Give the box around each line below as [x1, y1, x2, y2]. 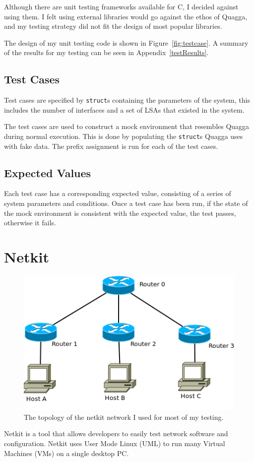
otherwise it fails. [4, 217, 56, 228]
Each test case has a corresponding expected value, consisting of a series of [4, 188, 231, 198]
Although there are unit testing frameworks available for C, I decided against [4, 1, 239, 11]
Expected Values [4, 165, 91, 180]
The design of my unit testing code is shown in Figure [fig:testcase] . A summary [4, 37, 249, 48]
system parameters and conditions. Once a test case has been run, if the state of [4, 198, 248, 208]
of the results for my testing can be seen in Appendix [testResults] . [4, 47, 209, 58]
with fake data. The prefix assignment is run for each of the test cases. [4, 140, 218, 151]
